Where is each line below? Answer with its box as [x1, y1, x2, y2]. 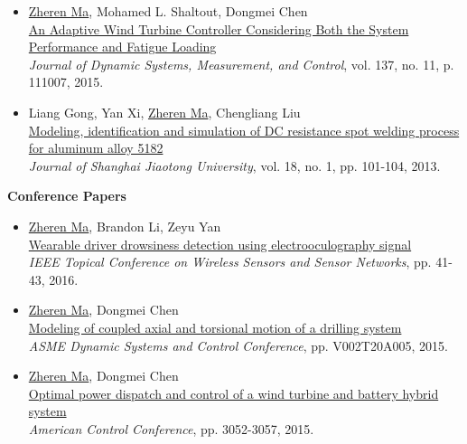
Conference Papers [7, 186, 126, 205]
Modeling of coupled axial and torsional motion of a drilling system [28, 317, 402, 336]
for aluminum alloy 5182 [28, 138, 163, 157]
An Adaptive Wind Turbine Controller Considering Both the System [28, 19, 409, 38]
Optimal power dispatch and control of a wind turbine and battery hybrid [28, 383, 439, 402]
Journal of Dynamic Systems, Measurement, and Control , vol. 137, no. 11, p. [28, 54, 454, 73]
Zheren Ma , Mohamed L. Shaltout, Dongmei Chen [28, 2, 308, 20]
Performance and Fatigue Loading [28, 37, 217, 56]
